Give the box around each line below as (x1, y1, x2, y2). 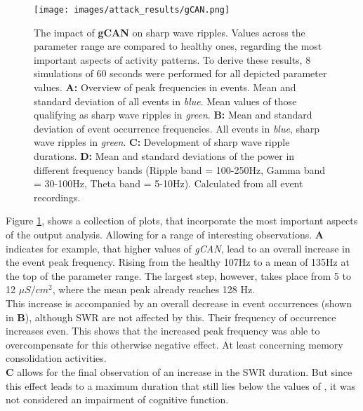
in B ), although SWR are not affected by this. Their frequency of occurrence (6, 309, 336, 324)
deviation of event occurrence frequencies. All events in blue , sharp (34, 121, 320, 135)
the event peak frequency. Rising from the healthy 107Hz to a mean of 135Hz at (6, 255, 350, 269)
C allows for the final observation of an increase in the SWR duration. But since (6, 364, 352, 379)
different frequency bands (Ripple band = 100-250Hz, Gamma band (34, 162, 326, 177)
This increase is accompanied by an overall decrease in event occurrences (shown (6, 295, 352, 310)
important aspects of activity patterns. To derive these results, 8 (34, 52, 311, 67)
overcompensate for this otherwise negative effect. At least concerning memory (6, 337, 343, 351)
